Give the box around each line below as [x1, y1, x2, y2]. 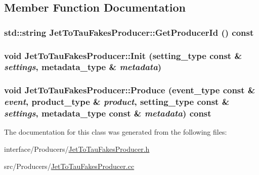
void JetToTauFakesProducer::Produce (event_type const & [4, 84, 255, 96]
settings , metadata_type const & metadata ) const [4, 107, 211, 120]
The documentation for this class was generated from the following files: [4, 127, 227, 137]
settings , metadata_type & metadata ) [4, 61, 162, 73]
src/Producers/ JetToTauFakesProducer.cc [4, 160, 135, 171]
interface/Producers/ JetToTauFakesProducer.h [4, 144, 150, 154]
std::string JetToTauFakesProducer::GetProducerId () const [4, 26, 254, 38]
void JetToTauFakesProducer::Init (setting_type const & [4, 49, 242, 62]
